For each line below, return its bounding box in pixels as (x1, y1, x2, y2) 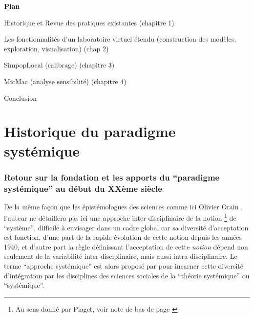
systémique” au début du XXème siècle (4, 182, 162, 194)
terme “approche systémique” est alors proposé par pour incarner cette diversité (4, 261, 244, 271)
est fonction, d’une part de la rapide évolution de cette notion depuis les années (4, 232, 242, 242)
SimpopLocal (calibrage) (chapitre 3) (4, 60, 115, 70)
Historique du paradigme (4, 121, 176, 141)
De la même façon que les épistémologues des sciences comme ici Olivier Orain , (4, 201, 243, 211)
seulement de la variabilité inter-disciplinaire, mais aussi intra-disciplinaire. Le (4, 251, 237, 261)
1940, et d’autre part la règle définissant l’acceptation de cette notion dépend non (4, 241, 248, 251)
